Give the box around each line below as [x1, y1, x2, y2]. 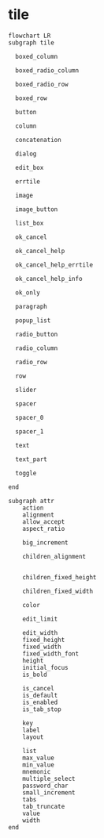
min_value [22, 760, 55, 769]
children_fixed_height [22, 573, 97, 581]
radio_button [15, 330, 58, 338]
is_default [22, 691, 58, 699]
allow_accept [22, 517, 65, 525]
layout [22, 732, 44, 741]
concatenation [15, 136, 61, 144]
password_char [22, 782, 69, 790]
